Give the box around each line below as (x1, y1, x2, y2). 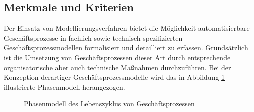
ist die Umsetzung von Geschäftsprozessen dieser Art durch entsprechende (4, 52, 231, 62)
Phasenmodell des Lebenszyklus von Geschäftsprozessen (24, 98, 195, 109)
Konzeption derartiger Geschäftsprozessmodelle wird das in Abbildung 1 (4, 72, 225, 82)
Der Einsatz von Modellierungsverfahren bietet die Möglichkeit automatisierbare (4, 23, 250, 33)
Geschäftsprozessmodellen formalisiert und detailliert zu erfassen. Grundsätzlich (4, 42, 248, 53)
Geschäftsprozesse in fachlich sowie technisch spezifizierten (4, 32, 183, 43)
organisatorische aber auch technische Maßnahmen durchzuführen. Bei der (4, 62, 231, 72)
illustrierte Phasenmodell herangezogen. (4, 81, 125, 92)
